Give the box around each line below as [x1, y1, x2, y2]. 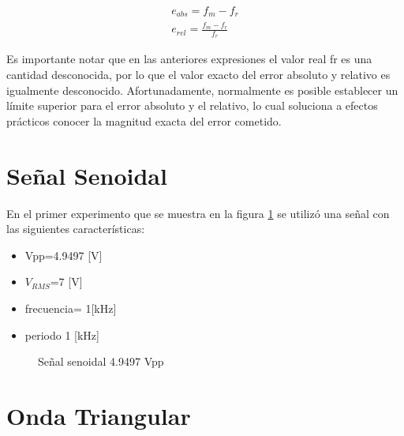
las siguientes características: [6, 220, 145, 237]
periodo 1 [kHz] [24, 326, 99, 343]
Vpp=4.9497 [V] [24, 246, 103, 263]
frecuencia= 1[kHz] [24, 299, 117, 316]
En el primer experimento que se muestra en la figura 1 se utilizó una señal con [6, 205, 390, 221]
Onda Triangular [6, 399, 191, 431]
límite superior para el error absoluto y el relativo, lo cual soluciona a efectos [6, 97, 378, 114]
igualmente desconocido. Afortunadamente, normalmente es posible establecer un [6, 81, 398, 98]
